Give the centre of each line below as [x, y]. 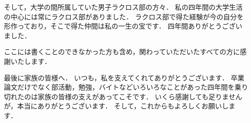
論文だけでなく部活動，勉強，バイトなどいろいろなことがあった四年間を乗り [126, 87]
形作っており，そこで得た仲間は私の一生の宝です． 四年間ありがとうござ [120, 26]
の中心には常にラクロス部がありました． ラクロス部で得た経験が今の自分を [124, 16]
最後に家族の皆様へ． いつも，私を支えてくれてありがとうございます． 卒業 [124, 77]
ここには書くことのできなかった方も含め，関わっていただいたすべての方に [122, 52]
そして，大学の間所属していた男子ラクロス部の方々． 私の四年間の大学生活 [123, 7]
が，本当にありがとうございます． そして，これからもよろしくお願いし [116, 106]
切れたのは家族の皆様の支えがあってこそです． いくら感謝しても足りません [123, 96]
